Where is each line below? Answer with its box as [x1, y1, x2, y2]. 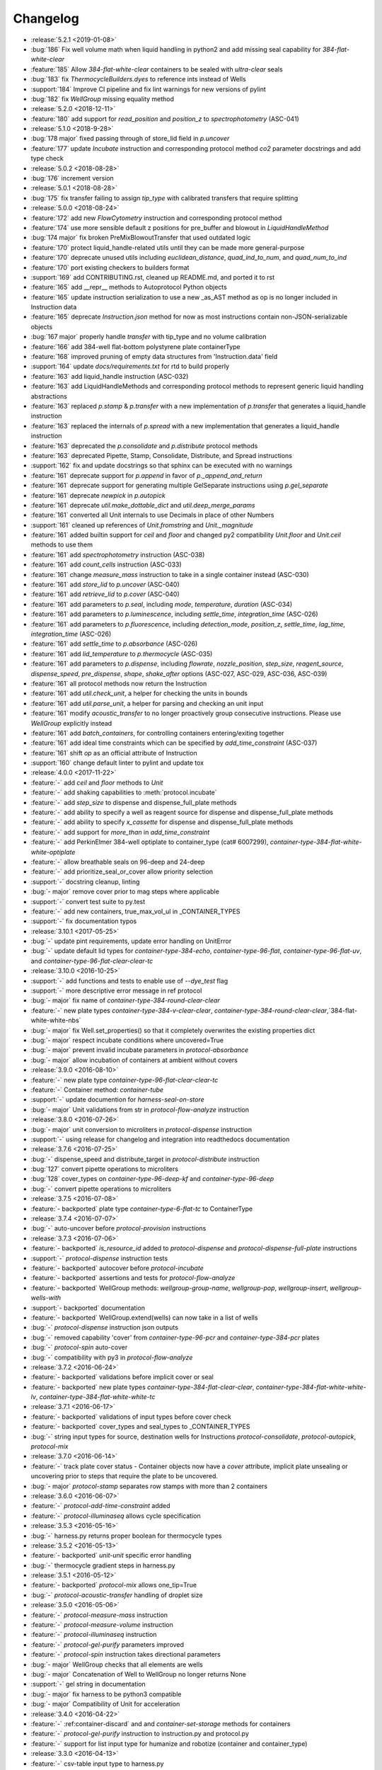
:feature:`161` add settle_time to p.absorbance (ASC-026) [30, 639, 198, 648]
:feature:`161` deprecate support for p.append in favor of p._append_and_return [30, 471, 263, 479]
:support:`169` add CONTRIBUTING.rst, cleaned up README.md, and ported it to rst [30, 273, 275, 281]
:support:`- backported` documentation [30, 1303, 145, 1312]
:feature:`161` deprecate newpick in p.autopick [30, 491, 166, 499]
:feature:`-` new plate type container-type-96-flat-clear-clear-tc [30, 1075, 219, 1084]
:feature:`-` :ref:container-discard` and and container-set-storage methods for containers [30, 1719, 291, 1728]
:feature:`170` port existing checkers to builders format [30, 263, 190, 272]
